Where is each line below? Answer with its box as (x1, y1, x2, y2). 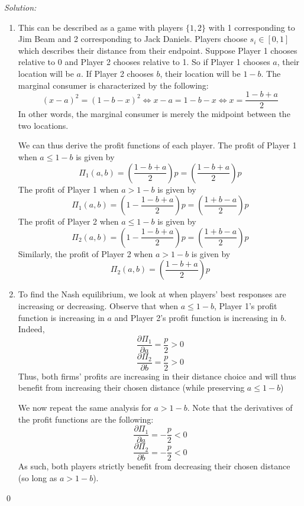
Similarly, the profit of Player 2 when (18, 247, 153, 260)
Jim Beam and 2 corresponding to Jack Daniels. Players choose (18, 33, 247, 45)
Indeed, (18, 323, 45, 335)
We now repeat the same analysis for (18, 401, 151, 414)
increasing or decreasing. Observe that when (18, 299, 179, 312)
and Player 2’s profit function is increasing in (114, 311, 278, 323)
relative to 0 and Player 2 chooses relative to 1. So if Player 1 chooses (18, 56, 270, 68)
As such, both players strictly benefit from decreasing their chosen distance (18, 460, 290, 472)
